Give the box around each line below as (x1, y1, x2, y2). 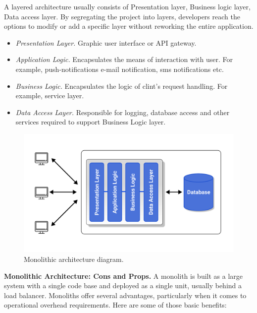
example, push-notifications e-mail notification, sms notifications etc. (15, 63, 224, 74)
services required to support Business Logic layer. (15, 117, 166, 127)
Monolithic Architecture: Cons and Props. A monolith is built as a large (4, 270, 243, 281)
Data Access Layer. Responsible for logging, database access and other (15, 107, 230, 117)
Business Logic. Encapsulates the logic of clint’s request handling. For (15, 80, 228, 91)
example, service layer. (15, 90, 84, 101)
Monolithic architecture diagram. (24, 254, 124, 264)
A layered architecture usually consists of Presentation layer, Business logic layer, (4, 1, 251, 11)
